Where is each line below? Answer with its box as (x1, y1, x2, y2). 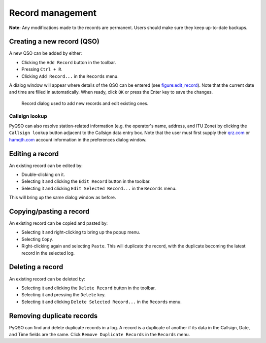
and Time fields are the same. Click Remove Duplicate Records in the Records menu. (9, 332, 190, 338)
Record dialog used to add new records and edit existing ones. (21, 100, 149, 106)
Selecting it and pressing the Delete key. (21, 292, 106, 298)
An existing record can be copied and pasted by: (9, 220, 108, 226)
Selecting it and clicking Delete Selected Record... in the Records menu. (21, 299, 182, 305)
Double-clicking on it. (21, 171, 65, 177)
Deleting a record (9, 263, 64, 271)
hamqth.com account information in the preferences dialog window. (9, 137, 147, 142)
